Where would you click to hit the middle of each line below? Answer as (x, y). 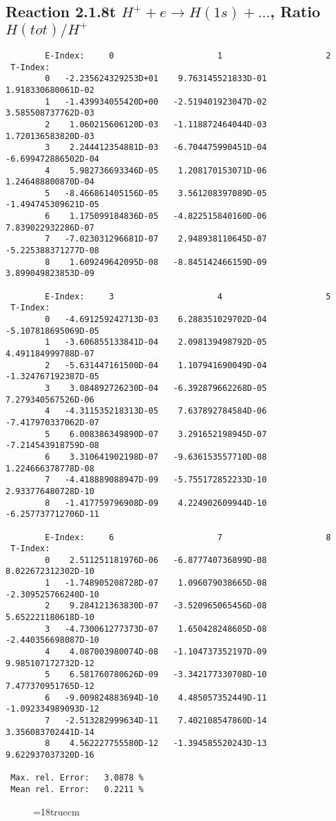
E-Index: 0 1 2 (188, 55)
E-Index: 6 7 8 (188, 537)
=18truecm (56, 811)
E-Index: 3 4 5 (188, 296)
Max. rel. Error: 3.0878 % (77, 778)
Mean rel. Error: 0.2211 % (77, 789)
